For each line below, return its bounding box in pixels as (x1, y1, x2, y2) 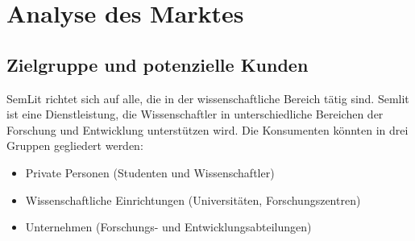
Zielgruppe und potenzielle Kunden (6, 52, 309, 77)
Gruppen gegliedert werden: (6, 137, 143, 154)
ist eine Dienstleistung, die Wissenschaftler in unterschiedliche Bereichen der (6, 106, 384, 123)
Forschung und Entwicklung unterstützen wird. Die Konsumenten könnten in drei (6, 121, 409, 138)
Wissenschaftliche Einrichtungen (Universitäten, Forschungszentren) (25, 191, 361, 208)
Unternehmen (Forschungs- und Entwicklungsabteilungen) (25, 218, 312, 235)
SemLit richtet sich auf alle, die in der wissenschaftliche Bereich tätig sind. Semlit (6, 89, 409, 106)
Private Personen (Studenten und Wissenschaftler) (25, 164, 275, 181)
